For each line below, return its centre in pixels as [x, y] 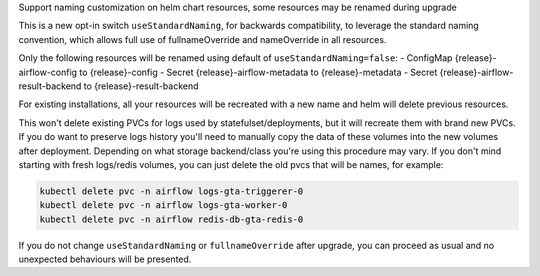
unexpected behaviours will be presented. [105, 259]
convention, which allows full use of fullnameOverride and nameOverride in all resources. [202, 39]
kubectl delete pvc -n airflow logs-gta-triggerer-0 [171, 191]
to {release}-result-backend [141, 86]
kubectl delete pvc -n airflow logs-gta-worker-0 [163, 205]
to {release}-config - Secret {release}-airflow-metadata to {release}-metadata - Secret [258, 72]
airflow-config [48, 72]
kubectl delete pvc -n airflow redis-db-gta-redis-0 [171, 219]
